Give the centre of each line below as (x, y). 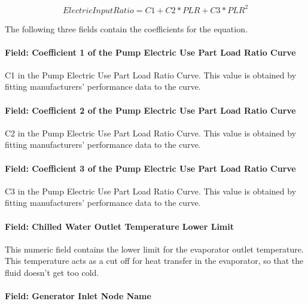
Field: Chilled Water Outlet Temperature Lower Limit (120, 226)
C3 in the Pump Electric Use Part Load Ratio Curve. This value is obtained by (151, 191)
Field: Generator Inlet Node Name (78, 296)
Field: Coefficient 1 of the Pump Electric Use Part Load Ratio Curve (150, 52)
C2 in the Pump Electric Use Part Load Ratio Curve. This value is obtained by (151, 133)
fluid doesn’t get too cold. (52, 273)
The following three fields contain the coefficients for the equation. (126, 28)
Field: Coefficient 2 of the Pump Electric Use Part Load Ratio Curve (150, 110)
